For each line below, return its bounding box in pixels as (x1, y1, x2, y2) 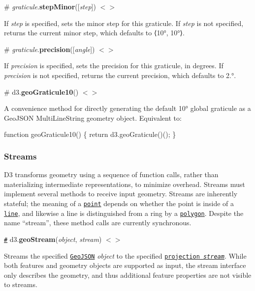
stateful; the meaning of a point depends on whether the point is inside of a (4, 198, 234, 208)
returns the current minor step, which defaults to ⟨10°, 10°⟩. (4, 27, 185, 38)
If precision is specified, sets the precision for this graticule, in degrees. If (4, 60, 223, 71)
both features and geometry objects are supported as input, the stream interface (4, 260, 246, 270)
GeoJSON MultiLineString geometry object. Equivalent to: (4, 112, 182, 123)
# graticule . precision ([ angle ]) (4, 44, 95, 54)
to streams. (4, 279, 37, 290)
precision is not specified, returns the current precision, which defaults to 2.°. (4, 70, 236, 80)
